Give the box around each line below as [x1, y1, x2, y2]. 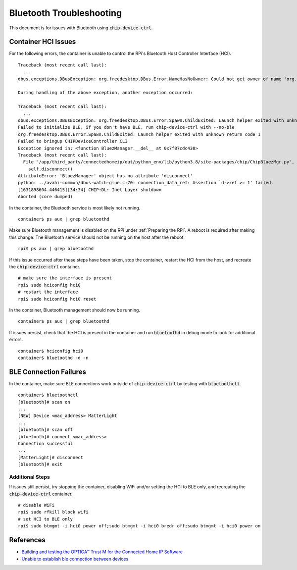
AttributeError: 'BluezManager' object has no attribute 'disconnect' [18, 173, 193, 179]
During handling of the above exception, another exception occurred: [18, 90, 193, 96]
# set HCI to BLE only [18, 516, 73, 522]
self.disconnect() [28, 166, 73, 172]
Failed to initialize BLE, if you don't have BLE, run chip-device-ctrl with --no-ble [18, 124, 235, 130]
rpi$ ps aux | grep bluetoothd [18, 246, 94, 252]
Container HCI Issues [9, 38, 76, 46]
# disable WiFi [18, 503, 55, 508]
